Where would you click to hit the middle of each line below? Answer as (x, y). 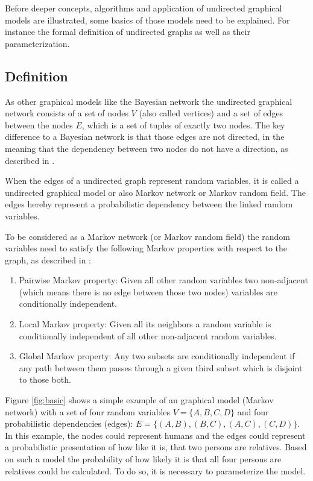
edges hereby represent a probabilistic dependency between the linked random (149, 204)
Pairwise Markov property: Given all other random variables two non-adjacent (163, 280)
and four (253, 411)
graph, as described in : (48, 259)
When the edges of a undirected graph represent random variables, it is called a (152, 181)
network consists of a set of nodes (67, 113)
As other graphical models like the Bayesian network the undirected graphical (149, 101)
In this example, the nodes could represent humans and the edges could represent (155, 435)
